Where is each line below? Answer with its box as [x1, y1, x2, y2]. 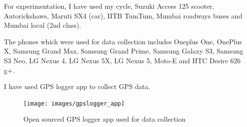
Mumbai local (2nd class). [4, 20, 81, 30]
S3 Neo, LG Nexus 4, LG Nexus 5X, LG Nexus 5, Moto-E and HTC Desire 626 [4, 55, 241, 65]
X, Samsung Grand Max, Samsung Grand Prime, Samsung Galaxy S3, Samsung [4, 46, 244, 56]
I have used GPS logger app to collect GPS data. [4, 81, 151, 91]
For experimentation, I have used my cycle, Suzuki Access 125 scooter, [4, 1, 214, 11]
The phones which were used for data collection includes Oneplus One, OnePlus [4, 36, 242, 46]
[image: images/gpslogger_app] [23, 100, 125, 107]
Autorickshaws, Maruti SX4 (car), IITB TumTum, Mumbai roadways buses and [4, 10, 243, 20]
